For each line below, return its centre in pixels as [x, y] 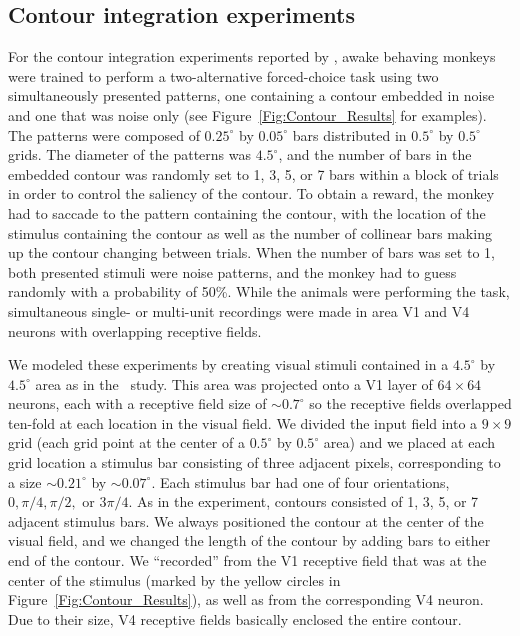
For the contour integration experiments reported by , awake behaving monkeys [252, 56]
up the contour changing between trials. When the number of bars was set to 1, [251, 252]
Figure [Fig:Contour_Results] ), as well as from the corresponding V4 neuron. [246, 599]
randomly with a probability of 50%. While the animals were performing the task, [259, 291]
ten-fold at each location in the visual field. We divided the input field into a [243, 422]
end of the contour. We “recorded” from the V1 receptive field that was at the [247, 560]
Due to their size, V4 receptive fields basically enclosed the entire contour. [235, 618]
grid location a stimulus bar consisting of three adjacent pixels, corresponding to [254, 462]
